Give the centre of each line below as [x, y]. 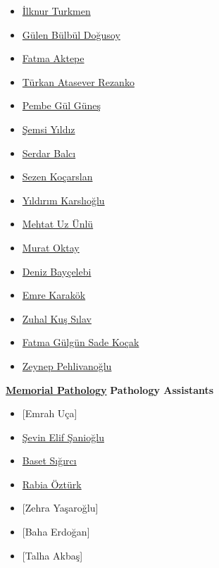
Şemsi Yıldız [49, 129]
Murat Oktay [51, 247]
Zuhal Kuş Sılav [57, 318]
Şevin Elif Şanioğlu [63, 437]
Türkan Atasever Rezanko [78, 81]
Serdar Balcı [49, 153]
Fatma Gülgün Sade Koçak [81, 342]
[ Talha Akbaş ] [52, 555]
